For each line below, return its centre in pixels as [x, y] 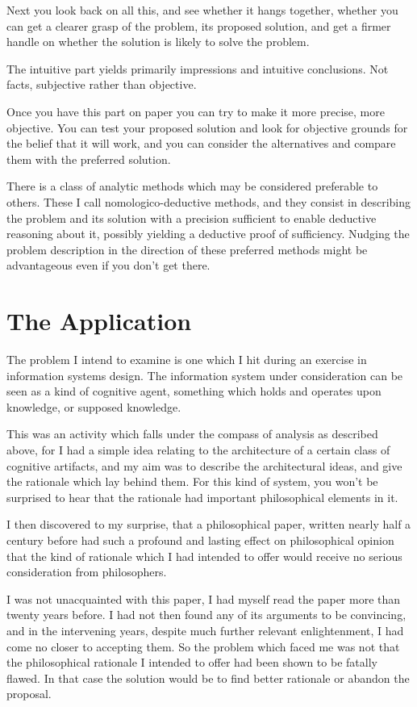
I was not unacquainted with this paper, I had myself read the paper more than [204, 598]
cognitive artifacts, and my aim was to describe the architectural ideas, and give [204, 465]
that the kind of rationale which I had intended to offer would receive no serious [204, 556]
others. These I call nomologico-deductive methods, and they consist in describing [209, 201]
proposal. [29, 694]
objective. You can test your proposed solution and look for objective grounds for [207, 127]
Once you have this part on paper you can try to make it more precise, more [196, 111]
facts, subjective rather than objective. [102, 84]
